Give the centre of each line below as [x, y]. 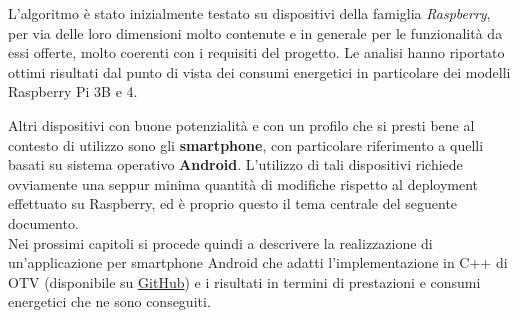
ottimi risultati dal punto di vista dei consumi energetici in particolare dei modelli [259, 71]
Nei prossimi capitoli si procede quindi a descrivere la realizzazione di [220, 242]
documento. [43, 222]
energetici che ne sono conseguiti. [109, 301]
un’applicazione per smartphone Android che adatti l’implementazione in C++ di [258, 262]
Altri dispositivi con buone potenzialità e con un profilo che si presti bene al [241, 124]
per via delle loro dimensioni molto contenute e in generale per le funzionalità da [255, 32]
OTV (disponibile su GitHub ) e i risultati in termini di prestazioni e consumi [244, 281]
